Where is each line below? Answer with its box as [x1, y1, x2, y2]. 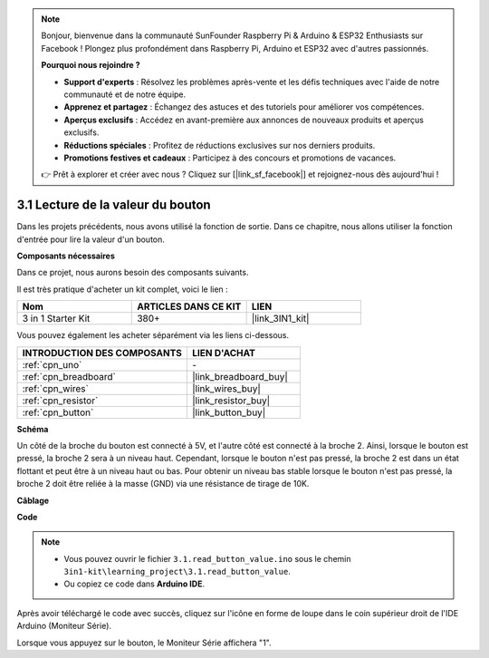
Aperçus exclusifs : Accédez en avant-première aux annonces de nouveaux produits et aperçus [63, 114, 425, 125]
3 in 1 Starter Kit [22, 313, 91, 325]
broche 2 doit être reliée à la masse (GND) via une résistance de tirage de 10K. [16, 479, 310, 489]
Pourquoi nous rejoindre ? [41, 60, 140, 71]
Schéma [16, 423, 49, 434]
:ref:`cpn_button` [22, 406, 94, 419]
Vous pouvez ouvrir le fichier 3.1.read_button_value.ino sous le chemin [63, 553, 351, 564]
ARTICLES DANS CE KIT [137, 300, 242, 313]
